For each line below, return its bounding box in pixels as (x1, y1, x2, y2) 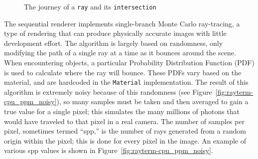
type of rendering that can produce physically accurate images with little (4, 28, 227, 38)
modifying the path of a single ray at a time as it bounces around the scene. (4, 47, 236, 58)
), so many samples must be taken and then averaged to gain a (56, 96, 249, 107)
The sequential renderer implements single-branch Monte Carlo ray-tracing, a (4, 18, 240, 28)
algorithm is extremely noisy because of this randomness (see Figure (4, 86, 212, 97)
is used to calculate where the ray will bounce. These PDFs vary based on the (4, 67, 242, 77)
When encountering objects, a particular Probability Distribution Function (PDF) (4, 57, 255, 68)
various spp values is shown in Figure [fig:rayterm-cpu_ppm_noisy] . (4, 145, 213, 156)
